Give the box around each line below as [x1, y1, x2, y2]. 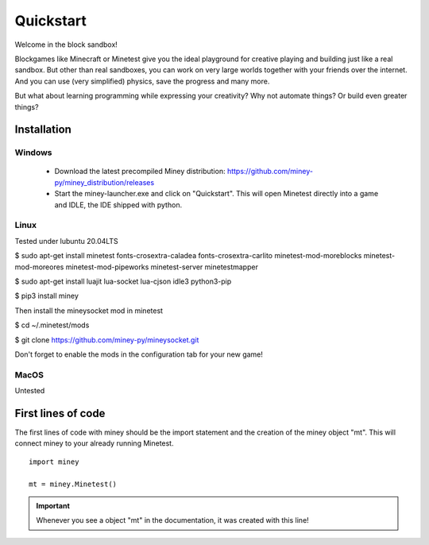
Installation [14, 123, 71, 137]
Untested [14, 386, 45, 396]
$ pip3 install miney [14, 291, 79, 301]
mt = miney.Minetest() [29, 479, 118, 489]
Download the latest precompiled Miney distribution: [54, 167, 226, 176]
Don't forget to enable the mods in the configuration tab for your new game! [14, 350, 264, 359]
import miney [29, 457, 79, 466]
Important [36, 501, 71, 510]
